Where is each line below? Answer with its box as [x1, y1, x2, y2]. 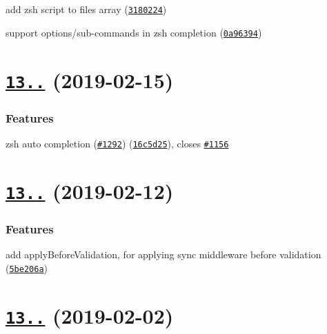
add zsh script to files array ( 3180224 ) [6, 2, 167, 16]
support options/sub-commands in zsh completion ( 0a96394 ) [6, 25, 262, 39]
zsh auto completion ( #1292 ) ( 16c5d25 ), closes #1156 [6, 136, 229, 151]
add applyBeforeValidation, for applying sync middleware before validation [6, 247, 321, 262]
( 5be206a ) [6, 261, 48, 275]
